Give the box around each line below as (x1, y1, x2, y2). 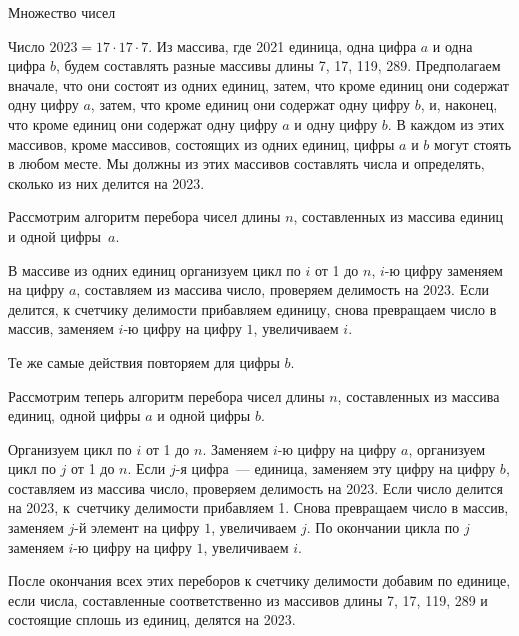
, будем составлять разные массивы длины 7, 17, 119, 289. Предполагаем (55, 55, 501, 76)
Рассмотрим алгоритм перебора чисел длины (8, 206, 281, 227)
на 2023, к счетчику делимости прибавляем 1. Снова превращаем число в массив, (8, 497, 509, 518)
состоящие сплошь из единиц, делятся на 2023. (8, 609, 296, 630)
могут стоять (434, 133, 512, 154)
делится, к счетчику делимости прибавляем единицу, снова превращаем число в (8, 298, 497, 319)
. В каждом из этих (387, 113, 505, 134)
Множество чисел (8, 2, 116, 22)
